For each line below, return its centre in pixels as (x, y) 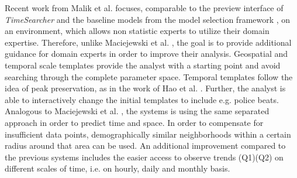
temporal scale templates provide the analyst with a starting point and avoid (143, 65)
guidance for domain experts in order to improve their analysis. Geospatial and (146, 54)
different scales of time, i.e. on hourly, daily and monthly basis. (118, 168)
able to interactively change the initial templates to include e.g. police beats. (142, 99)
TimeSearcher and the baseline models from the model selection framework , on (148, 19)
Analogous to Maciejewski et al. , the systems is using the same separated (137, 111)
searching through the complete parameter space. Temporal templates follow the (149, 76)
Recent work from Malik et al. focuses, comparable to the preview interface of (144, 8)
